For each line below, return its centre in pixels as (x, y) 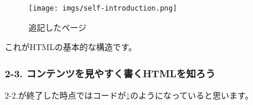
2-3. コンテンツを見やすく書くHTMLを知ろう (110, 73)
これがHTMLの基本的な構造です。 (71, 47)
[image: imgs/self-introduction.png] (103, 8)
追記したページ (57, 27)
